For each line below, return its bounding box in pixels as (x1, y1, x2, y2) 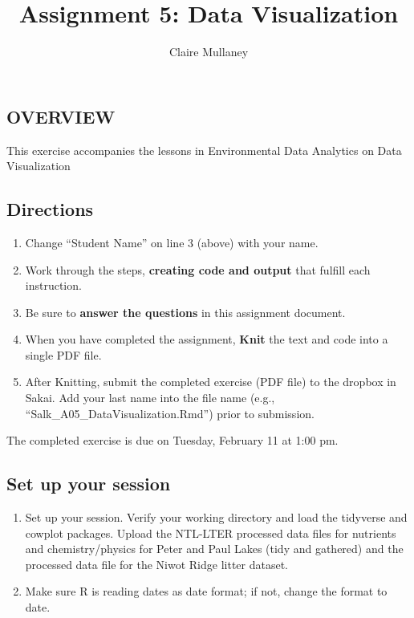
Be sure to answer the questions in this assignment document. (25, 303, 346, 320)
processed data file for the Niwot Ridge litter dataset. (25, 555, 288, 572)
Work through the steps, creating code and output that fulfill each (25, 261, 371, 278)
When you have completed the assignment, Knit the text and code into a (25, 331, 388, 348)
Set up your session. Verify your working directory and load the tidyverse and (25, 509, 408, 526)
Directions (6, 197, 94, 222)
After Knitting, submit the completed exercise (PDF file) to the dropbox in (25, 373, 396, 390)
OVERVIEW (6, 104, 116, 128)
